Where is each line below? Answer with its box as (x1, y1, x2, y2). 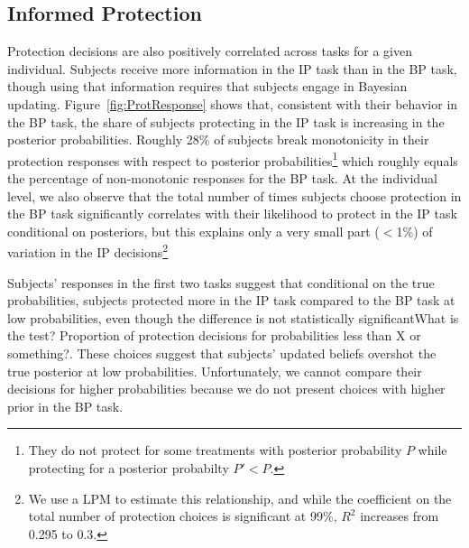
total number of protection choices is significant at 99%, (28, 506, 337, 525)
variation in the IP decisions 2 (7, 240, 169, 262)
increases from (360, 506, 439, 525)
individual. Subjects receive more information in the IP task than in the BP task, (7, 59, 457, 78)
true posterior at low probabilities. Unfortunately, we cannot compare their (7, 361, 422, 380)
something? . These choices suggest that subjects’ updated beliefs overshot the (7, 344, 437, 363)
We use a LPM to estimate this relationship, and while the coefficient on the (28, 488, 452, 507)
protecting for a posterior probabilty (28, 458, 229, 477)
